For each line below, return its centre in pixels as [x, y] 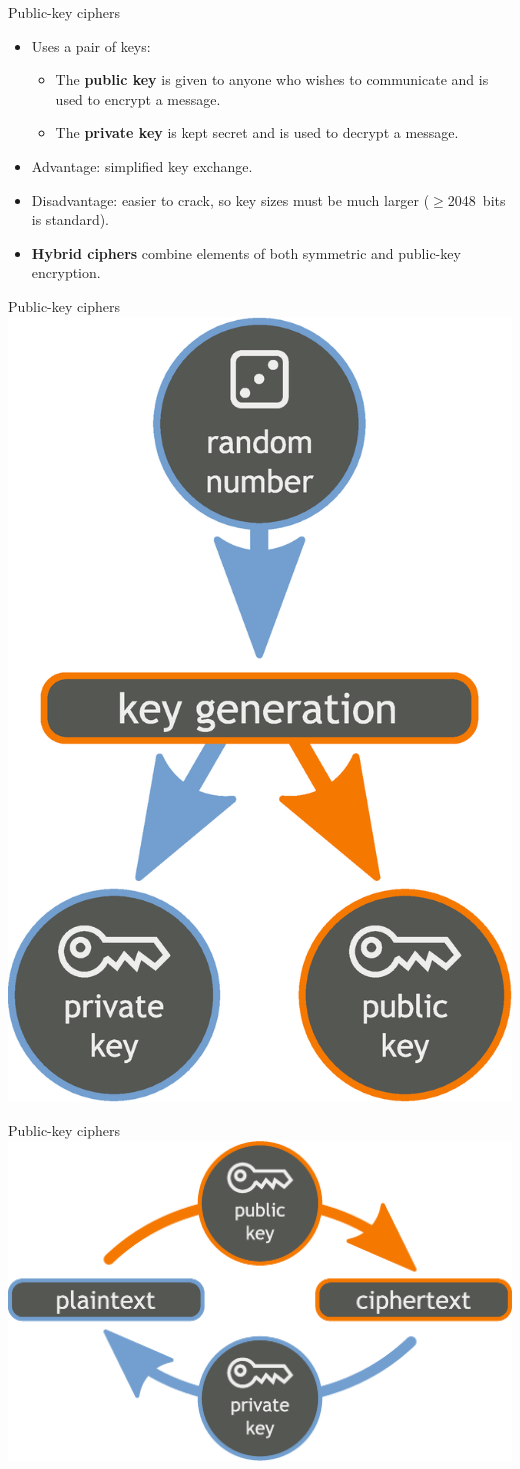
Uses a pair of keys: [91, 45]
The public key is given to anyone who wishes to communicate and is [272, 79]
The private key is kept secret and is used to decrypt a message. [257, 132]
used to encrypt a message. [138, 98]
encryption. [66, 272]
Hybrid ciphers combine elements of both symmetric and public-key [246, 252]
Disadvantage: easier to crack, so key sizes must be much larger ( [230, 199]
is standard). [70, 219]
